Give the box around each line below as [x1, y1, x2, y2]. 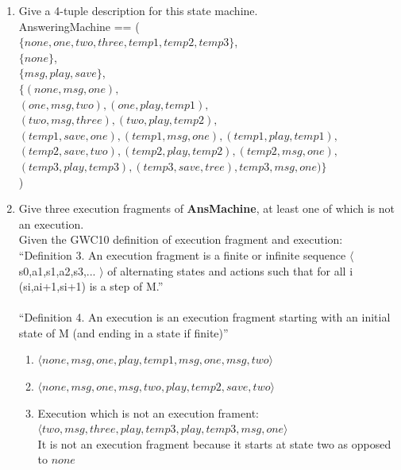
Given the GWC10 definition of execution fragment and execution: [18, 231, 343, 248]
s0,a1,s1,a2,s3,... [18, 262, 96, 279]
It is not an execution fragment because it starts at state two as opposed [37, 435, 391, 452]
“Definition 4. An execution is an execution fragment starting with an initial [18, 309, 391, 326]
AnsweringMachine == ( [18, 17, 140, 34]
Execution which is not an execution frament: [37, 404, 259, 421]
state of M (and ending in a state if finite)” [18, 324, 229, 341]
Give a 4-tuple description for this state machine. [18, 2, 258, 18]
